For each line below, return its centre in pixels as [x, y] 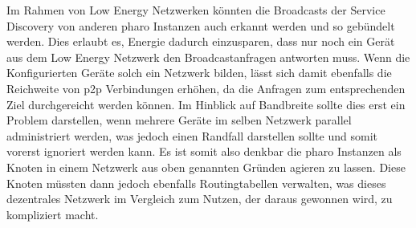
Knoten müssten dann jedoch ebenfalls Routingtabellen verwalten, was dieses [196, 183]
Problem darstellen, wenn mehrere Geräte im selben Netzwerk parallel [179, 120]
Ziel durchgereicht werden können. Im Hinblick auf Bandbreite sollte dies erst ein [206, 104]
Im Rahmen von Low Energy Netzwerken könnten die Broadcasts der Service [196, 10]
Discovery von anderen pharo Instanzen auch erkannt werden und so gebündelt [201, 25]
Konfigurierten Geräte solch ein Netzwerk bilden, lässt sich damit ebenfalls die [199, 73]
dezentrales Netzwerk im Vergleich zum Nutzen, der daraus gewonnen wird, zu [200, 199]
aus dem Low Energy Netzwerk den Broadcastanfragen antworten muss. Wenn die [208, 57]
